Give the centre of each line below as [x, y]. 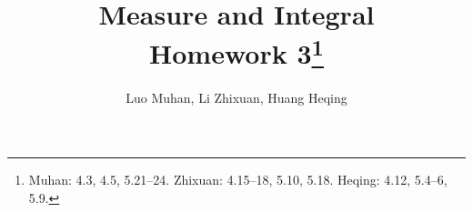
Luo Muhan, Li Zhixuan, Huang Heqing [236, 97]
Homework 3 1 [236, 51]
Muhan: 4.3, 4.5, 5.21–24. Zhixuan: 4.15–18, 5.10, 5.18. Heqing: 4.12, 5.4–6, [238, 180]
